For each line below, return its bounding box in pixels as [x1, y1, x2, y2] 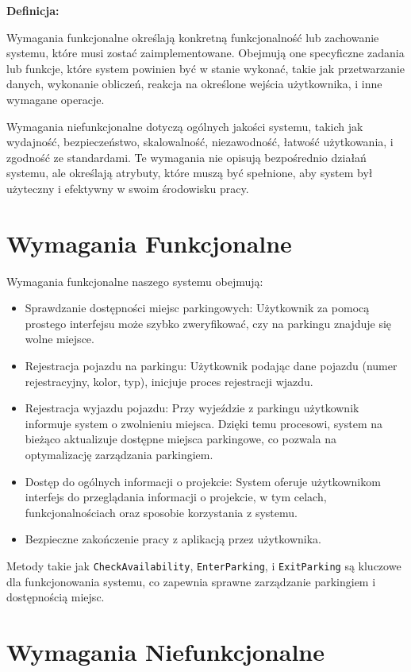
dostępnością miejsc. [6, 589, 105, 605]
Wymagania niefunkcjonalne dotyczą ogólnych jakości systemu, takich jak [6, 118, 363, 134]
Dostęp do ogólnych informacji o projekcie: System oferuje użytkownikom [25, 473, 381, 489]
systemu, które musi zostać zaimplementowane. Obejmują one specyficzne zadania [6, 44, 405, 61]
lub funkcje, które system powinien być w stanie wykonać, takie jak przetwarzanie [6, 60, 405, 76]
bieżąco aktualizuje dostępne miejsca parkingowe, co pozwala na [25, 431, 336, 447]
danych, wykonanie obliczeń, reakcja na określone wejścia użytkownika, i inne [6, 75, 382, 92]
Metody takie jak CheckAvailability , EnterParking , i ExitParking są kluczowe [6, 557, 401, 574]
